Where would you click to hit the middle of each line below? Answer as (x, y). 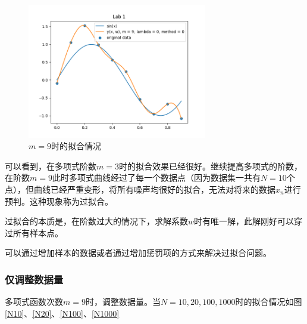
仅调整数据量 (34, 279)
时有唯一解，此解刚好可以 (244, 221)
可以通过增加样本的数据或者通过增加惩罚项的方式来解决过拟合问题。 (138, 253)
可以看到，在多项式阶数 (51, 166)
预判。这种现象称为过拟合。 (59, 201)
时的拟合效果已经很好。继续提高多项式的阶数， (210, 166)
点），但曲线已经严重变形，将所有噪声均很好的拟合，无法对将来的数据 (140, 189)
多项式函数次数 (34, 302)
